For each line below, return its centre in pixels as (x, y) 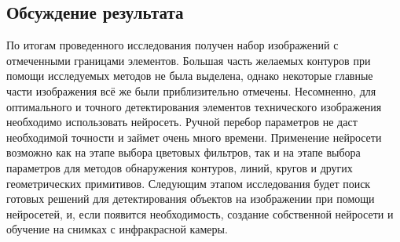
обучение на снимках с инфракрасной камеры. (117, 229)
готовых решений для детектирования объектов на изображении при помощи (191, 199)
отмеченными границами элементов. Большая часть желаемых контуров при (189, 60)
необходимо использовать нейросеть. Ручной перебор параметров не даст (182, 122)
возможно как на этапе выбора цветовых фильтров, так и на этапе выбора (183, 152)
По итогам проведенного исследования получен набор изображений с (172, 45)
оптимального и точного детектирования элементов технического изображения (194, 106)
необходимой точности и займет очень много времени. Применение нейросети (194, 137)
